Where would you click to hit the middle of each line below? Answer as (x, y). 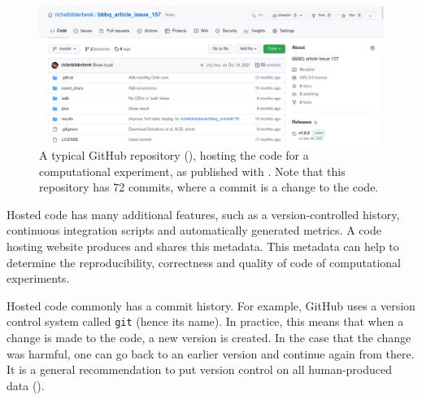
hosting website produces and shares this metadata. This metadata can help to (203, 246)
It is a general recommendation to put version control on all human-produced (200, 369)
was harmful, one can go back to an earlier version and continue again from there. (211, 353)
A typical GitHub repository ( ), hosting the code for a (174, 155)
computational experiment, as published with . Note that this (192, 171)
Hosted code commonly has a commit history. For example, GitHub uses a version (211, 305)
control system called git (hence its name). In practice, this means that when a (205, 321)
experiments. (38, 278)
